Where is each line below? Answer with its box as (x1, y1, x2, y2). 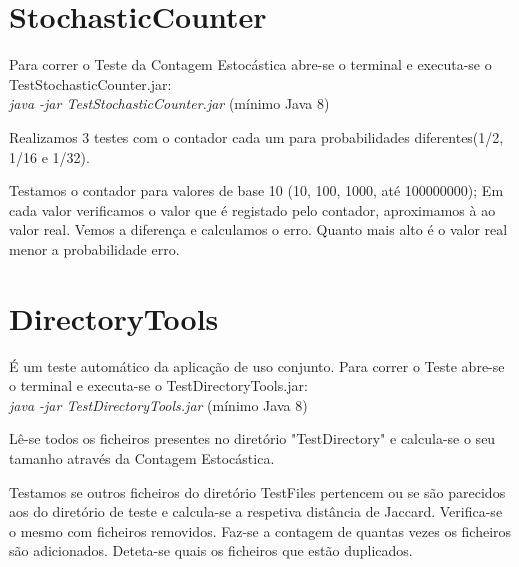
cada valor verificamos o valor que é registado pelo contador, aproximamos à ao (9, 199, 496, 220)
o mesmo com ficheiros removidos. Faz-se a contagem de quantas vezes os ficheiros (9, 520, 512, 541)
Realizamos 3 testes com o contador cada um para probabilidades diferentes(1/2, (9, 126, 504, 147)
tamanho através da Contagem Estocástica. (9, 447, 275, 468)
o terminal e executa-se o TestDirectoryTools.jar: (9, 375, 308, 396)
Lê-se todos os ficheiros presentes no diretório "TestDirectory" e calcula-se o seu (9, 428, 496, 449)
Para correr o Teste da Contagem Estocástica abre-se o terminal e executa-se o (9, 54, 492, 75)
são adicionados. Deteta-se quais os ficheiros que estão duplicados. (9, 540, 413, 561)
